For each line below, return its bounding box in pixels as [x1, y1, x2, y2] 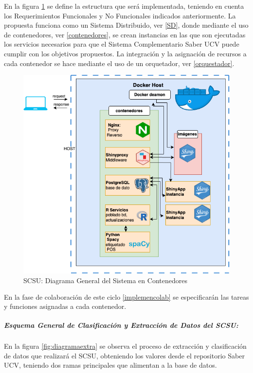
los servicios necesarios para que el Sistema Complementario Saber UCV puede [4, 39, 239, 49]
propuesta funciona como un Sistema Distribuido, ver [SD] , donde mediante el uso [4, 20, 249, 30]
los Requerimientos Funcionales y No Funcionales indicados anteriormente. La [4, 10, 236, 20]
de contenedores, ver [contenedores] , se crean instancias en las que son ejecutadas [4, 29, 246, 39]
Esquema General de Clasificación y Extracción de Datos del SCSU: [4, 320, 238, 330]
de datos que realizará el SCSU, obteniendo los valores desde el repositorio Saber [4, 350, 245, 360]
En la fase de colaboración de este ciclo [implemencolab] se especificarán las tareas [4, 291, 249, 302]
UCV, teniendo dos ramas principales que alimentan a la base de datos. [4, 360, 217, 370]
